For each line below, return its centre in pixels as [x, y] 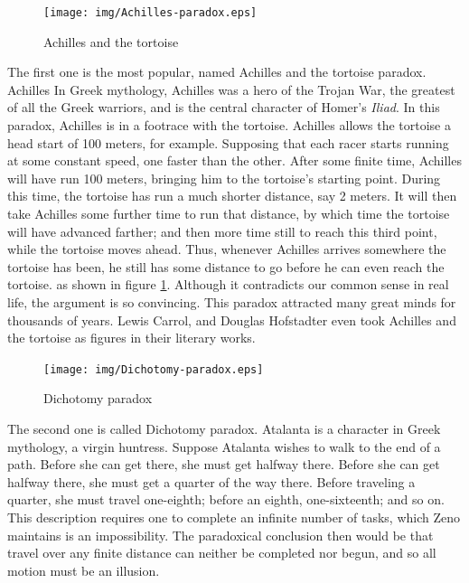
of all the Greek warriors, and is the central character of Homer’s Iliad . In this [224, 107]
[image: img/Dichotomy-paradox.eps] [154, 369]
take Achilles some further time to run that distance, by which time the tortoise [229, 213]
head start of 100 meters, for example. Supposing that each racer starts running [228, 142]
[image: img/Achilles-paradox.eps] [150, 13]
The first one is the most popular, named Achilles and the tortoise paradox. [217, 72]
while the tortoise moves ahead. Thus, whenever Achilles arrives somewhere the [227, 249]
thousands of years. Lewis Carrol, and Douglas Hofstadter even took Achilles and [232, 320]
